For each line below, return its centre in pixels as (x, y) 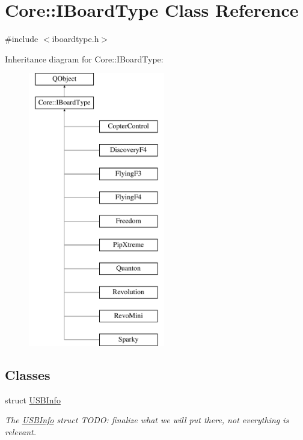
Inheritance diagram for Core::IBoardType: (84, 59)
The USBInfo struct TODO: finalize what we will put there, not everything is (147, 420)
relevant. (21, 431)
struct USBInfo (33, 399)
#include (22, 39)
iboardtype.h (75, 39)
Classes (28, 374)
